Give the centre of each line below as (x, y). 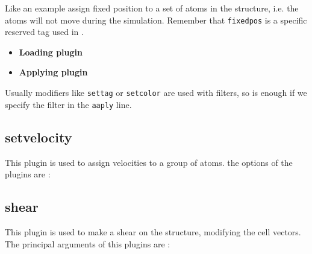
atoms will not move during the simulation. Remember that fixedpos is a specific (156, 20)
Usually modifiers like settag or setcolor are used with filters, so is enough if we (156, 93)
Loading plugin (51, 52)
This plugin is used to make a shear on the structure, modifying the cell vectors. (153, 231)
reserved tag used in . (44, 32)
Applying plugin (53, 72)
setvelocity (39, 137)
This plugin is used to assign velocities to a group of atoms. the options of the (149, 162)
